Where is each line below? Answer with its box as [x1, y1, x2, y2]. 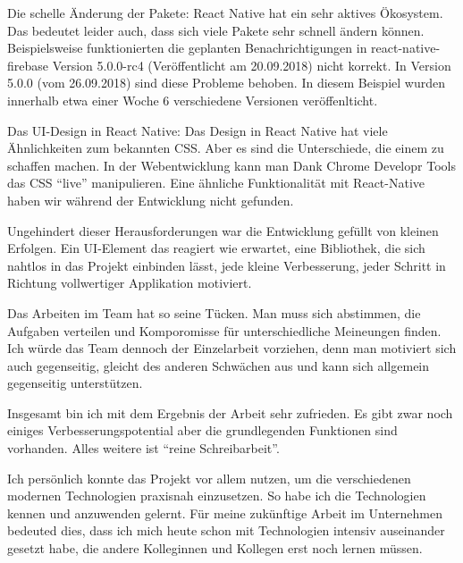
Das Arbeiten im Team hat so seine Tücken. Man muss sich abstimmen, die [7, 303, 421, 322]
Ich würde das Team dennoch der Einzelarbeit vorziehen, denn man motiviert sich [7, 339, 457, 357]
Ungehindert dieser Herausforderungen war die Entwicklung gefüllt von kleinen [7, 221, 439, 239]
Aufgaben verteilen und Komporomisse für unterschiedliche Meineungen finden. [7, 321, 442, 340]
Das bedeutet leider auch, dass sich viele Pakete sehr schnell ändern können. [7, 21, 425, 39]
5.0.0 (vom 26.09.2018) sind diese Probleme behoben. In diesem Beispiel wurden [7, 73, 445, 92]
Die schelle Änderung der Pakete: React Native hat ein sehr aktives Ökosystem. [7, 4, 443, 21]
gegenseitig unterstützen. [7, 374, 143, 392]
